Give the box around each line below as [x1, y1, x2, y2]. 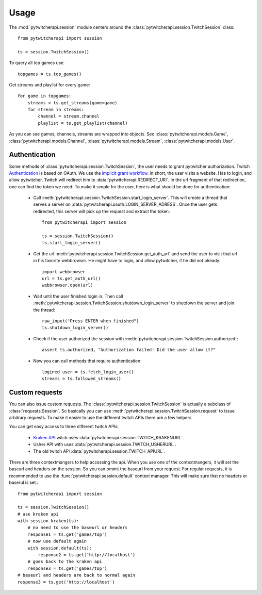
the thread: [33, 307, 55, 313]
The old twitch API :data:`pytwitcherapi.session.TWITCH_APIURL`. [33, 448, 165, 454]
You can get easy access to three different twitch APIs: [9, 424, 119, 430]
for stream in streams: [27, 107, 84, 113]
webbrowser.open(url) [42, 282, 93, 288]
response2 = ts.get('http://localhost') [38, 552, 135, 558]
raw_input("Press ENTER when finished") [42, 318, 139, 324]
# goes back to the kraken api [27, 559, 102, 564]
